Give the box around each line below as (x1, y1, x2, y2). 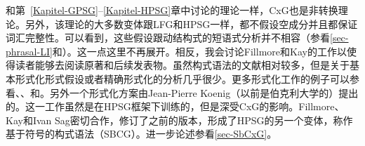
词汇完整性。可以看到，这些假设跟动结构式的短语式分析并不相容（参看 (6, 30, 330, 45)
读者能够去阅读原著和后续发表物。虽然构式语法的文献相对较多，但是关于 (15, 58, 350, 72)
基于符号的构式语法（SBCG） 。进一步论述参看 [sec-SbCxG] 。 (6, 126, 277, 141)
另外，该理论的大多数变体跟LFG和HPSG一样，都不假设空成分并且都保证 (25, 16, 358, 31)
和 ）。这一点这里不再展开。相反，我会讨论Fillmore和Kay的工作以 (52, 44, 347, 58)
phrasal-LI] (6, 44, 53, 58)
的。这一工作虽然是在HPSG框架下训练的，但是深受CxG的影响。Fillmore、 (6, 99, 345, 114)
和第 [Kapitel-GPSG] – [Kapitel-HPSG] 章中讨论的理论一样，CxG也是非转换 (6, 3, 338, 17)
